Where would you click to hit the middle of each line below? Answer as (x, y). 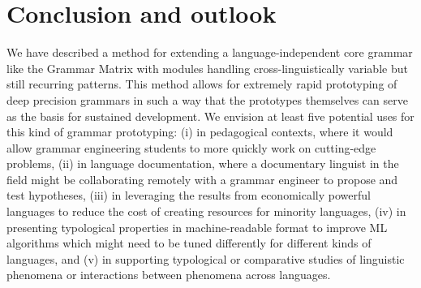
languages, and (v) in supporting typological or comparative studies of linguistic (206, 258)
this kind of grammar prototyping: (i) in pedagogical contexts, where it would (200, 132)
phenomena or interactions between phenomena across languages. (169, 275)
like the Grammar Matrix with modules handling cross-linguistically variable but (207, 68)
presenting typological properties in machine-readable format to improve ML (197, 227)
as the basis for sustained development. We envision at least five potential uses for (210, 116)
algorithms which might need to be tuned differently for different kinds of (189, 243)
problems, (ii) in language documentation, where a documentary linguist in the (203, 163)
